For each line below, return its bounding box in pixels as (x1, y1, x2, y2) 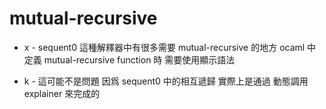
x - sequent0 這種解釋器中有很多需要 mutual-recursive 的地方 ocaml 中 (23, 41, 317, 53)
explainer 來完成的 (23, 87, 101, 99)
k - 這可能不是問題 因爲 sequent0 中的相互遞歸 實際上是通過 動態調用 (23, 75, 309, 87)
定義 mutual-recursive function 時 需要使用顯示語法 (23, 53, 236, 66)
